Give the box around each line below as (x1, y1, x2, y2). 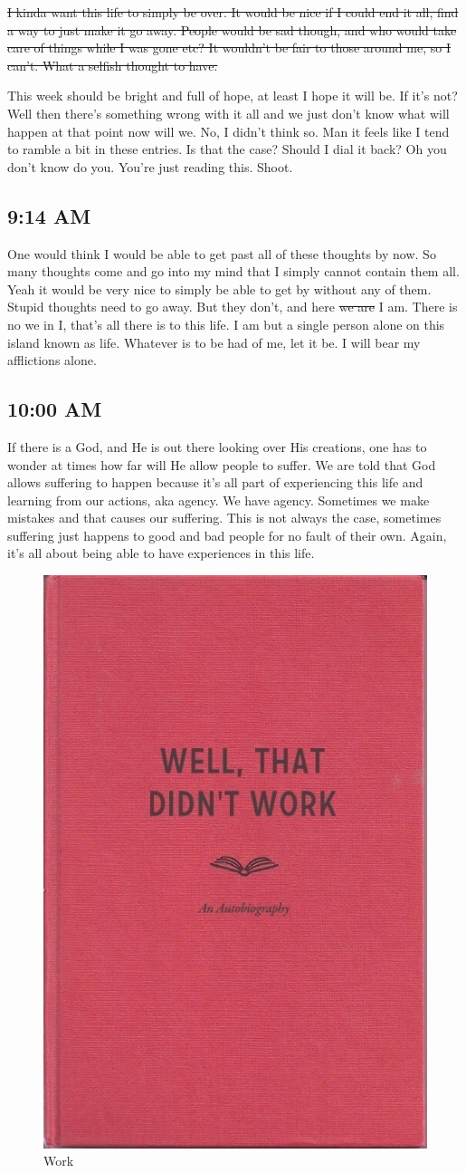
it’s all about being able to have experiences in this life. (7, 543, 315, 562)
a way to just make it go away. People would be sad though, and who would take (7, 20, 457, 39)
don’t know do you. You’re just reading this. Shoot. (7, 157, 293, 176)
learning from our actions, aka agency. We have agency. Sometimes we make (7, 490, 430, 509)
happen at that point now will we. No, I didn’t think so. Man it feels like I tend (7, 121, 450, 140)
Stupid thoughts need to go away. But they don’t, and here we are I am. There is (7, 297, 458, 316)
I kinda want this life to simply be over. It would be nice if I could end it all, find (7, 3, 459, 21)
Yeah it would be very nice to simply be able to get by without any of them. (7, 279, 432, 298)
